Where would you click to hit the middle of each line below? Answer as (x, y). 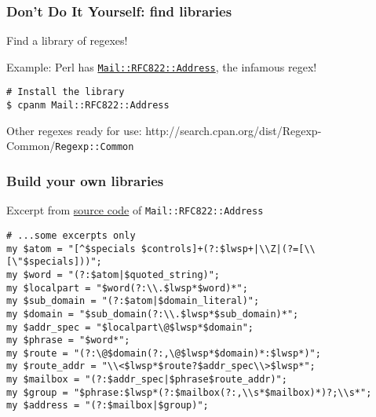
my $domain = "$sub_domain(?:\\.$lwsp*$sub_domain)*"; (153, 314)
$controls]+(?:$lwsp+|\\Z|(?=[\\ (228, 249)
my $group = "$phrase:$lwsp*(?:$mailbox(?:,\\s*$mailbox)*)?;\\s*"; (189, 392)
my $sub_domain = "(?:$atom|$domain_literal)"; (133, 301)
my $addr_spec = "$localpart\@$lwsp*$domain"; (130, 327)
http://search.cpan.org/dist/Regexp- (234, 130)
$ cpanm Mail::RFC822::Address (88, 106)
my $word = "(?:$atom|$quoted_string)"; (113, 274)
